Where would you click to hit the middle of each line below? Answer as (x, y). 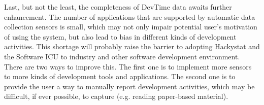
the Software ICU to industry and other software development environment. (122, 56)
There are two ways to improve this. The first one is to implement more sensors (128, 66)
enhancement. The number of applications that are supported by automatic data (130, 16)
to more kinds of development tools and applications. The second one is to (120, 76)
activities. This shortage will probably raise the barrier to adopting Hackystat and (132, 46)
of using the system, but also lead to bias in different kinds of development (120, 36)
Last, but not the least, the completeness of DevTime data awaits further (118, 7)
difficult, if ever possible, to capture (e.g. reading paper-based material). (116, 96)
